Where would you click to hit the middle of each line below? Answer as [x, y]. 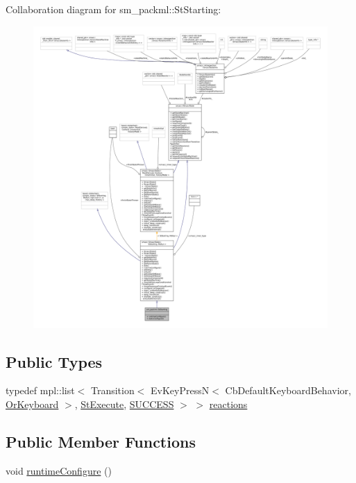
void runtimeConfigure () [59, 470]
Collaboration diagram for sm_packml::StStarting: [113, 9]
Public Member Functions [101, 441]
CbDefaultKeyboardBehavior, [288, 390]
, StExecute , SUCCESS [124, 404]
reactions [228, 404]
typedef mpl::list [40, 390]
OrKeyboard [32, 404]
